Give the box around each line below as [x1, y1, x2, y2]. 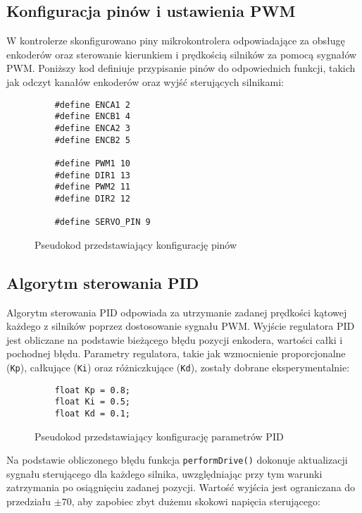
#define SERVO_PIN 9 [54, 217, 151, 228]
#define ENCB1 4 [54, 111, 131, 122]
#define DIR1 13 [54, 170, 131, 180]
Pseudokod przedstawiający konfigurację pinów [35, 237, 237, 252]
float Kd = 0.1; [54, 408, 131, 419]
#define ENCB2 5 [54, 135, 131, 145]
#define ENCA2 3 [54, 123, 131, 133]
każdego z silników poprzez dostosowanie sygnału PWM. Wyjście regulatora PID [6, 319, 355, 333]
